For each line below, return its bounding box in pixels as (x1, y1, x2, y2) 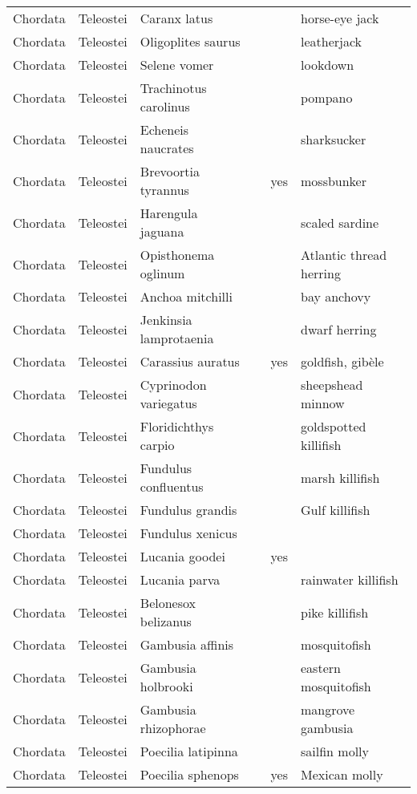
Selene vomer (140, 55, 214, 74)
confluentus (140, 477, 204, 496)
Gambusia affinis (140, 635, 234, 654)
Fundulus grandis (140, 500, 237, 519)
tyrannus (140, 180, 189, 199)
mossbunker (301, 171, 367, 190)
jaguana (140, 222, 184, 241)
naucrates (140, 139, 194, 157)
